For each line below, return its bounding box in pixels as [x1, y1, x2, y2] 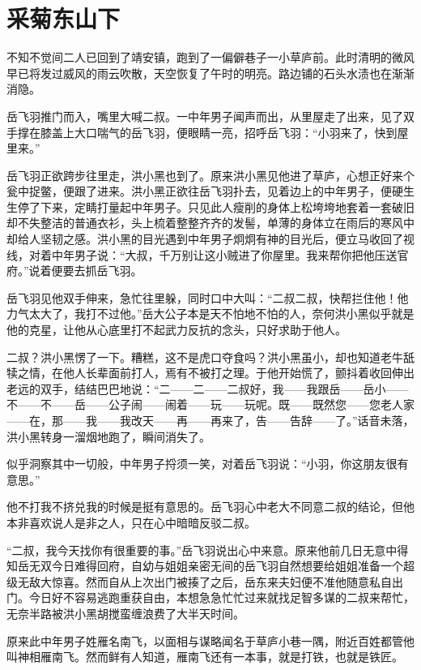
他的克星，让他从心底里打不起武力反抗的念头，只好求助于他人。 [6, 321, 347, 338]
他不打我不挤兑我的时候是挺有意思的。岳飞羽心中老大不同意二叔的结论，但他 [6, 498, 415, 515]
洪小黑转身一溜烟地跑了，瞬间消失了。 [6, 427, 210, 445]
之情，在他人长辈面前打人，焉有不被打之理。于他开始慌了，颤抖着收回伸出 [17, 364, 415, 381]
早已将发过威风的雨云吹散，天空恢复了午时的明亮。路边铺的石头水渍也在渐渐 [6, 64, 415, 81]
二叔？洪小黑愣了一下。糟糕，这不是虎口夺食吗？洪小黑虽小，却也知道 [6, 348, 381, 365]
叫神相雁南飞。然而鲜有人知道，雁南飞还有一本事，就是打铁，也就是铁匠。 [6, 648, 403, 665]
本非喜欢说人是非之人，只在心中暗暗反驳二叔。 [6, 513, 256, 530]
